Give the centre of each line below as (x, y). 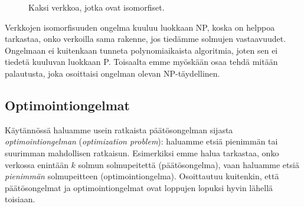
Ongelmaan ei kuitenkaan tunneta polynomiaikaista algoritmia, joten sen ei (141, 50)
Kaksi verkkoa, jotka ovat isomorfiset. (97, 7)
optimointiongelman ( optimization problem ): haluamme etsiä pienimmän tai (141, 141)
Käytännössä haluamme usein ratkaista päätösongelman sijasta (119, 129)
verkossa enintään (37, 164)
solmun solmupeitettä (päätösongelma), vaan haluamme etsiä (189, 164)
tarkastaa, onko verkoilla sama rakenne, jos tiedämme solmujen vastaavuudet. (146, 39)
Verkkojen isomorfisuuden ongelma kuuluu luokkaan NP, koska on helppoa (140, 27)
